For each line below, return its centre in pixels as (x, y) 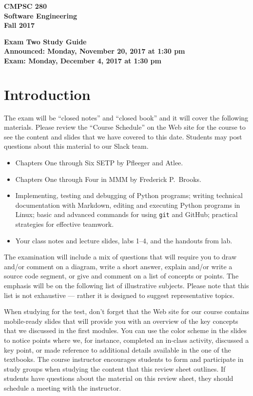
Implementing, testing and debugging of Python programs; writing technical (129, 195)
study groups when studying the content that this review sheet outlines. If (115, 368)
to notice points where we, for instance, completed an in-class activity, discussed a (126, 340)
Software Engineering (40, 15)
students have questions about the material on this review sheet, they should (119, 378)
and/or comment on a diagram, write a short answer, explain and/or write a (118, 266)
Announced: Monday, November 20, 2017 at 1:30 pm (95, 51)
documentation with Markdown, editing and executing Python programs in (128, 205)
